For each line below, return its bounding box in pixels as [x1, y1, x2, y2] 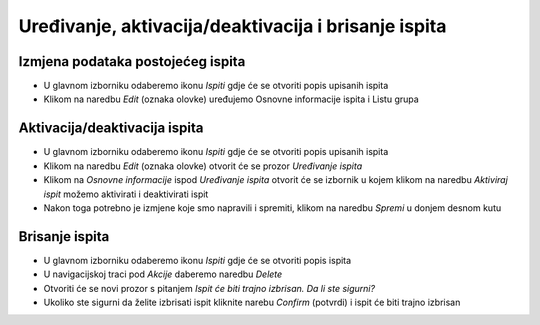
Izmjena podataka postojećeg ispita [18, 53, 246, 70]
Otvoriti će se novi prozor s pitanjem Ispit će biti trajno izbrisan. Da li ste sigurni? [43, 282, 375, 294]
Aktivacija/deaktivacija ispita [18, 120, 204, 137]
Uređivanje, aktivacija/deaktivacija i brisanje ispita [18, 15, 447, 37]
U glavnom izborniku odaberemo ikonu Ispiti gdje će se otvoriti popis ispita [43, 254, 352, 266]
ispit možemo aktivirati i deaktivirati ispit [43, 188, 209, 200]
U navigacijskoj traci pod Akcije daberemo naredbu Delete [43, 268, 283, 280]
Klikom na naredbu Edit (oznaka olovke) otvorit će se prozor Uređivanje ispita [43, 160, 363, 172]
